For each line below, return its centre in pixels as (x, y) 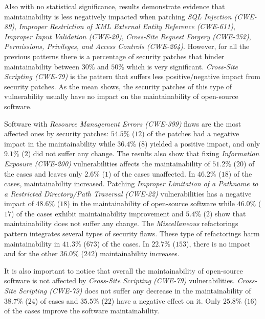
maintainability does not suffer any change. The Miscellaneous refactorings (121, 223)
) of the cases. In (123, 243)
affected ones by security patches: (57, 133)
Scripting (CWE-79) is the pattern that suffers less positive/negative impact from (132, 76)
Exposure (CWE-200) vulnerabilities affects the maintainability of (107, 163)
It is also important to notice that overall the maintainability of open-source (124, 270)
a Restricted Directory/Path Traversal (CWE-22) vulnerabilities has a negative (128, 193)
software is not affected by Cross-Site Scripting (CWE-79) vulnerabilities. (119, 280)
